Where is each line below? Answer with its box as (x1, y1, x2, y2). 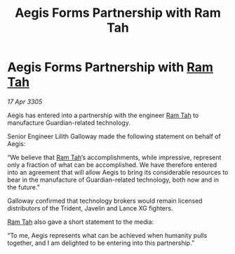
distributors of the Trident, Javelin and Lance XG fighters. (7, 203, 173, 212)
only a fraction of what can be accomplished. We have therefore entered (7, 160, 217, 169)
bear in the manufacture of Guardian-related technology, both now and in (7, 175, 220, 184)
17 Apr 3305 (7, 97, 43, 106)
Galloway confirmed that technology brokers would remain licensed (7, 196, 203, 205)
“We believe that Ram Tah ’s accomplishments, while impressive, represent (7, 153, 222, 161)
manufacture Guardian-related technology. (7, 118, 131, 127)
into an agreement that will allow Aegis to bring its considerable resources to (7, 168, 229, 176)
